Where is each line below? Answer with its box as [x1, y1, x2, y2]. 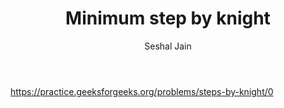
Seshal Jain [144, 40, 192, 52]
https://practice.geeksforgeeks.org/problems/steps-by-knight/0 [10, 85, 274, 97]
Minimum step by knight [65, 7, 271, 30]
